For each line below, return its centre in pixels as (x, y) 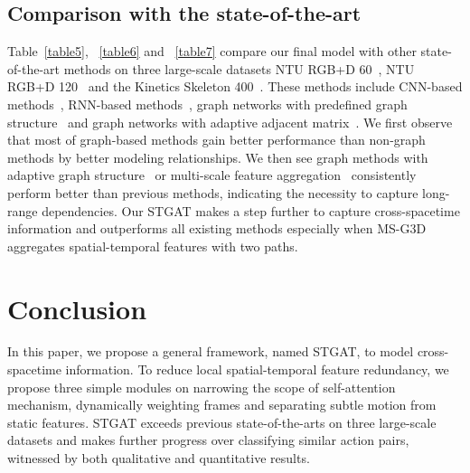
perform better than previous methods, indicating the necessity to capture (213, 192)
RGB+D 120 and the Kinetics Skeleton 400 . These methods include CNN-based (235, 86)
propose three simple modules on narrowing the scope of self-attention (202, 387)
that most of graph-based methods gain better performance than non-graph (216, 140)
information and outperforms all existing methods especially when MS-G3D (217, 228)
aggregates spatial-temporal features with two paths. (153, 246)
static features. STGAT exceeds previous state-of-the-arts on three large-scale (222, 422)
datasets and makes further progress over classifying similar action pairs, (208, 440)
